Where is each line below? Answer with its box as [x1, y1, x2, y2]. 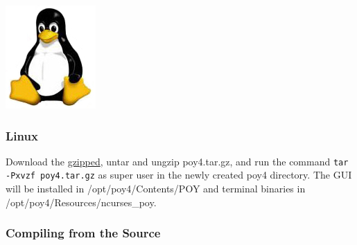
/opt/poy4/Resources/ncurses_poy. [6, 194, 157, 209]
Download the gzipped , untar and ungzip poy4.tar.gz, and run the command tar [6, 154, 349, 168]
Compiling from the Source [6, 224, 161, 242]
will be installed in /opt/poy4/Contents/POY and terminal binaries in [6, 181, 306, 196]
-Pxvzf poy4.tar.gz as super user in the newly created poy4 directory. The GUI [6, 167, 352, 182]
